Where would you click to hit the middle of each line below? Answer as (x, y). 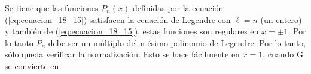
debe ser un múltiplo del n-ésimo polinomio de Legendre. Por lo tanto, (177, 42)
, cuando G (283, 54)
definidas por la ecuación (178, 8)
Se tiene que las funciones (52, 8)
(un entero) (281, 19)
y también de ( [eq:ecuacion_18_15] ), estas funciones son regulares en (132, 31)
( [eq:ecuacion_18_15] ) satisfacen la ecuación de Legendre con (118, 19)
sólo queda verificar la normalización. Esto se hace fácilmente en (122, 54)
